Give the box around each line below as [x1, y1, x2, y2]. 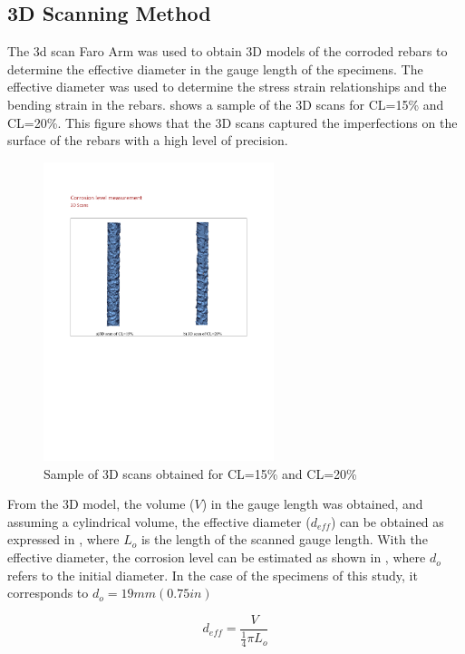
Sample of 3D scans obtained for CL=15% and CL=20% [44, 464, 357, 483]
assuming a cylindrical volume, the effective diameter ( [7, 512, 311, 531]
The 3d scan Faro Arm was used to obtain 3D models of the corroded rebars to [7, 42, 448, 61]
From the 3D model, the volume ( [7, 494, 195, 513]
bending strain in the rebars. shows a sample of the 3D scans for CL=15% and [7, 94, 444, 113]
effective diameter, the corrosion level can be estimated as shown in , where [7, 548, 426, 567]
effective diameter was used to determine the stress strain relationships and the [7, 77, 447, 96]
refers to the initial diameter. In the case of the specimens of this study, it [7, 565, 418, 584]
